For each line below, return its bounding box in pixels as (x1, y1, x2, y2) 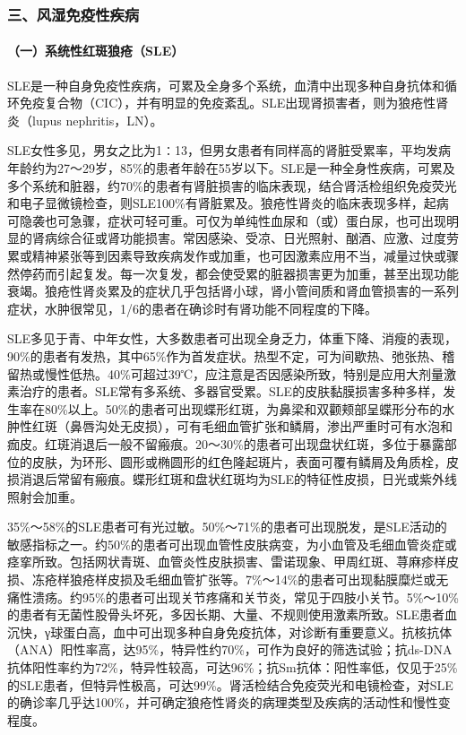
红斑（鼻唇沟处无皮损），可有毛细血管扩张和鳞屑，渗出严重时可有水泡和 (31, 417, 453, 436)
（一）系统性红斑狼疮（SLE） (7, 41, 185, 60)
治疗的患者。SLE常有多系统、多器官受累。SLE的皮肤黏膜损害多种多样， (19, 382, 444, 401)
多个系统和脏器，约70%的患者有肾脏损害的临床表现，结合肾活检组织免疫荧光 (7, 176, 457, 195)
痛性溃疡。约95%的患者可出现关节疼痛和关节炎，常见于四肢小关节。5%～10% (7, 587, 459, 606)
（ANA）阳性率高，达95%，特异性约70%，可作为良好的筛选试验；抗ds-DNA (7, 640, 453, 659)
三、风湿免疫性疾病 (7, 3, 140, 25)
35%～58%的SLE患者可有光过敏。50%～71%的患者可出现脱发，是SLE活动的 (7, 517, 447, 536)
